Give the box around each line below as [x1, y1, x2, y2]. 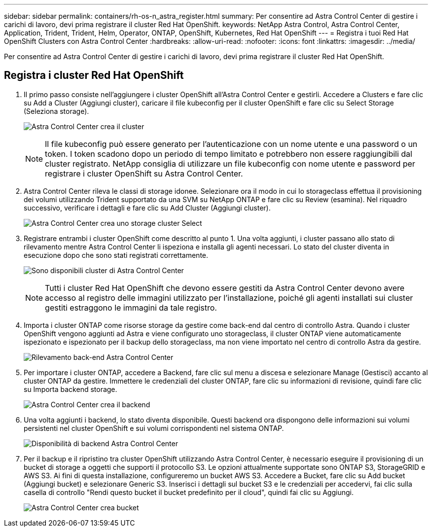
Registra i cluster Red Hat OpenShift [4, 69, 184, 82]
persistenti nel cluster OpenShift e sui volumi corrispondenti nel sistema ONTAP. [24, 424, 284, 432]
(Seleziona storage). [24, 106, 89, 115]
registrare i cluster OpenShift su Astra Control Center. [45, 168, 243, 178]
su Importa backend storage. [24, 385, 117, 393]
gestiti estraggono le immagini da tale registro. [45, 302, 217, 313]
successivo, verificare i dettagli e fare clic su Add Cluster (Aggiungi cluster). [24, 203, 271, 212]
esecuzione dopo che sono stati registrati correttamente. [24, 250, 209, 259]
